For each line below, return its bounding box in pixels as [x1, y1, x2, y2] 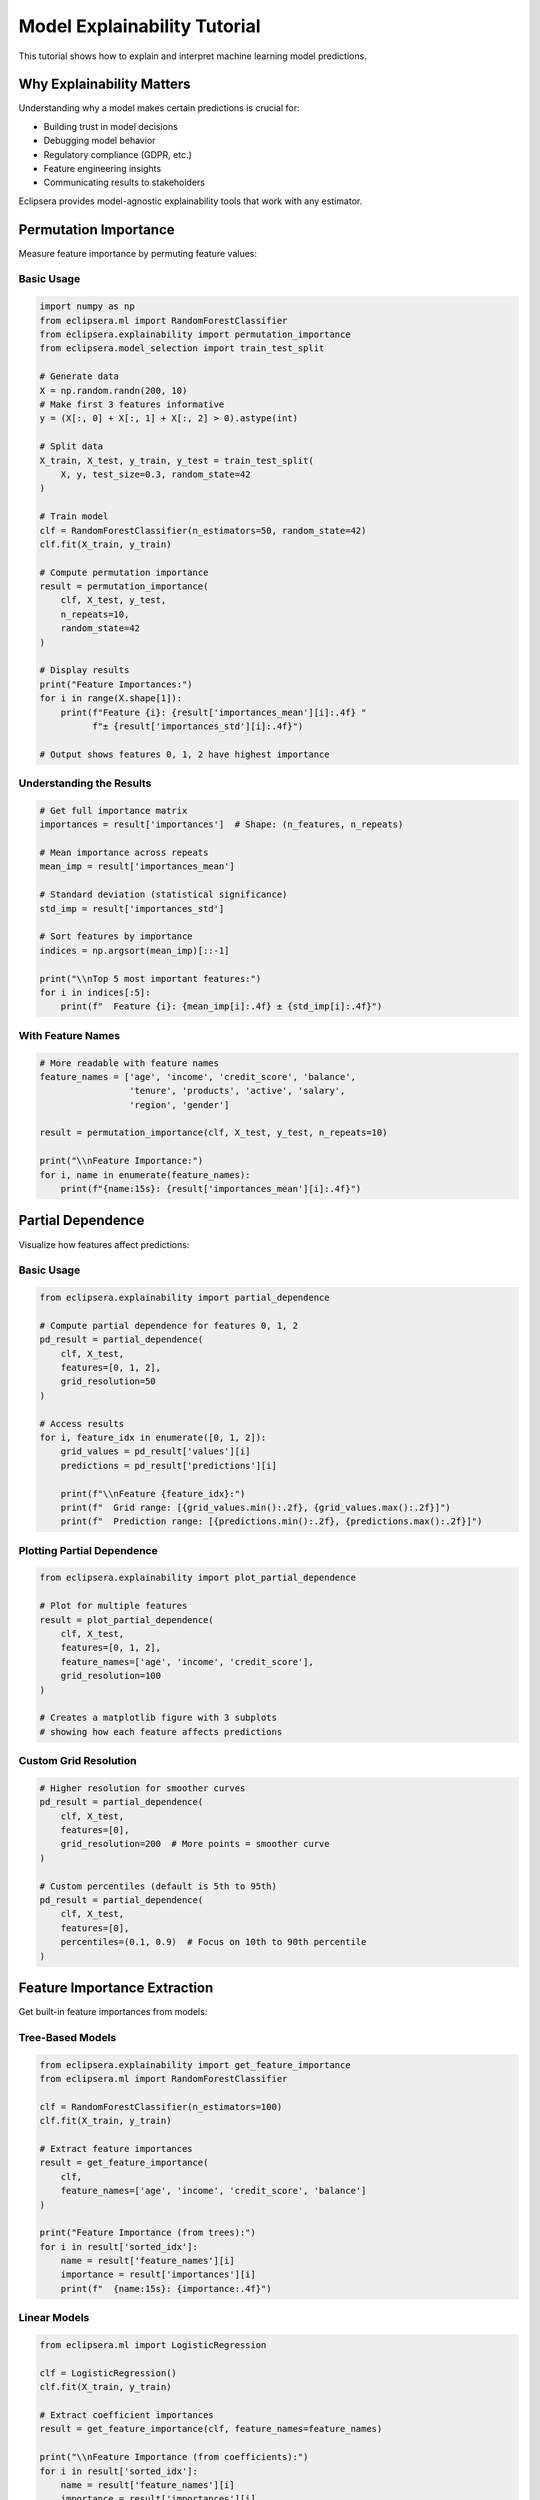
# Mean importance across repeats [39, 847, 209, 859]
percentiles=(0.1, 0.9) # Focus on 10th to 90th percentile [60, 1936, 367, 1948]
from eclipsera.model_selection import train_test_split [39, 343, 325, 354]
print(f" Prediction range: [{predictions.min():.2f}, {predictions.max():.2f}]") [60, 1516, 483, 1527]
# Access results [39, 1418, 125, 1429]
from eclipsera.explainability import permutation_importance [39, 329, 351, 340]
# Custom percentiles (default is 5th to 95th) [39, 1880, 277, 1892]
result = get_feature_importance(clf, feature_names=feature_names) [39, 2423, 383, 2435]
